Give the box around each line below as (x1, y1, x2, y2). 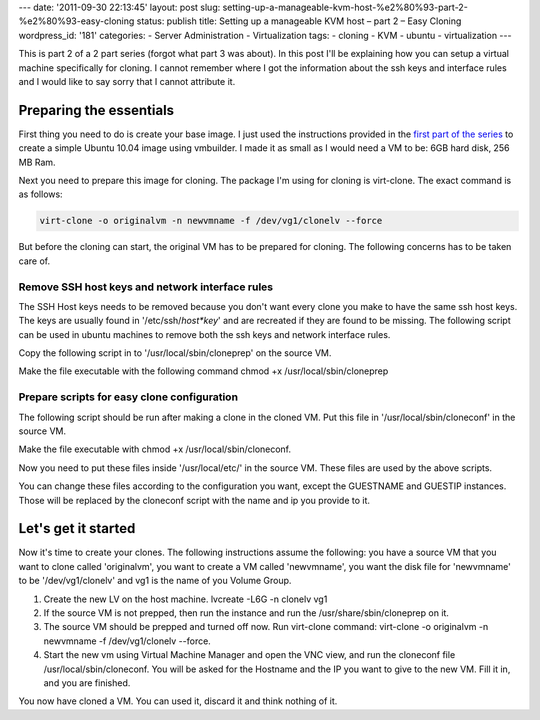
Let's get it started (18, 520, 136, 537)
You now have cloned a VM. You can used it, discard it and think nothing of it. (18, 695, 338, 707)
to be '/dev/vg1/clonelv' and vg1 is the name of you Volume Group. (18, 575, 292, 587)
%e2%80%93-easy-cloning (18, 15, 135, 27)
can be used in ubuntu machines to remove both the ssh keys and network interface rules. (18, 328, 391, 340)
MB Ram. (18, 156, 56, 168)
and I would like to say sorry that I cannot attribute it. (18, 75, 236, 87)
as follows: (18, 188, 64, 200)
